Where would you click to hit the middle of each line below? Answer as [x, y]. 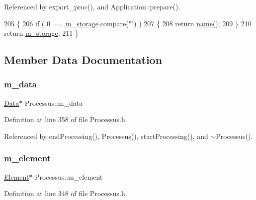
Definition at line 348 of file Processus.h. [66, 193]
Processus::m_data [54, 102]
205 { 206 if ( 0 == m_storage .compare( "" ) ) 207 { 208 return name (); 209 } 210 [128, 23]
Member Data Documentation [83, 60]
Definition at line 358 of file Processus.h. [66, 119]
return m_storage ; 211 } [41, 33]
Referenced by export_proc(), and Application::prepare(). [92, 6]
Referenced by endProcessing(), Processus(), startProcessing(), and [106, 136]
